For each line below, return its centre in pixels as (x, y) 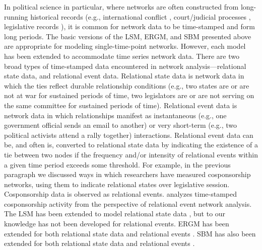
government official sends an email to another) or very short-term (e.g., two (121, 125)
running (16, 16)
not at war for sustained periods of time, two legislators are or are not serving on (129, 95)
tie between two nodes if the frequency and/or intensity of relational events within (131, 154)
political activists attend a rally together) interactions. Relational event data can (129, 135)
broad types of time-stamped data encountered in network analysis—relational (125, 66)
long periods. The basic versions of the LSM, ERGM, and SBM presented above (128, 36)
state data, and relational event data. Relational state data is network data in (124, 76)
